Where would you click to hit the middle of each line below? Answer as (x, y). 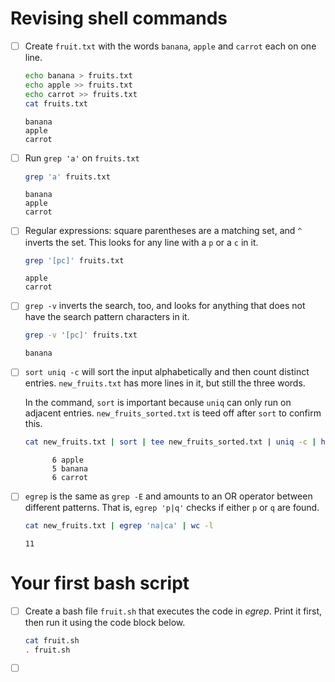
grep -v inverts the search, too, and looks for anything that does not (165, 306)
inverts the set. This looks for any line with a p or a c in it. (141, 242)
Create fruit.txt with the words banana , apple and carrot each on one (170, 46)
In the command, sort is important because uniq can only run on (158, 403)
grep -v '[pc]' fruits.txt (81, 335)
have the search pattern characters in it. (107, 317)
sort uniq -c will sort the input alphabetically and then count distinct (167, 372)
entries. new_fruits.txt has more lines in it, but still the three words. (165, 383)
